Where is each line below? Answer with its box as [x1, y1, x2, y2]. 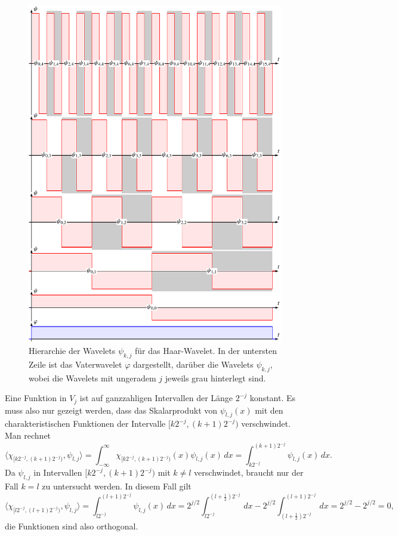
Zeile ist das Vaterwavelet [29, 358, 122, 370]
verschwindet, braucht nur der [194, 466, 304, 479]
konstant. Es [249, 392, 296, 404]
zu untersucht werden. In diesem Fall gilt [42, 480, 192, 492]
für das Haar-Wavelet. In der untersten [135, 344, 277, 356]
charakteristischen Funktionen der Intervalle [5, 417, 166, 430]
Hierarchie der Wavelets [29, 344, 116, 356]
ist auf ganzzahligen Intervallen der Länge [79, 392, 233, 404]
